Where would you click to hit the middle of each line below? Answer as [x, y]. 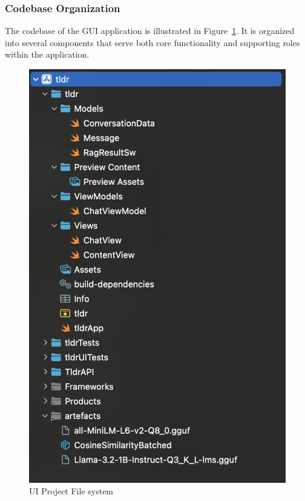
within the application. [47, 54]
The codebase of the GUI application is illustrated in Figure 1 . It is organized [150, 31]
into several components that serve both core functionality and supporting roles [152, 42]
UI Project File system [71, 491]
